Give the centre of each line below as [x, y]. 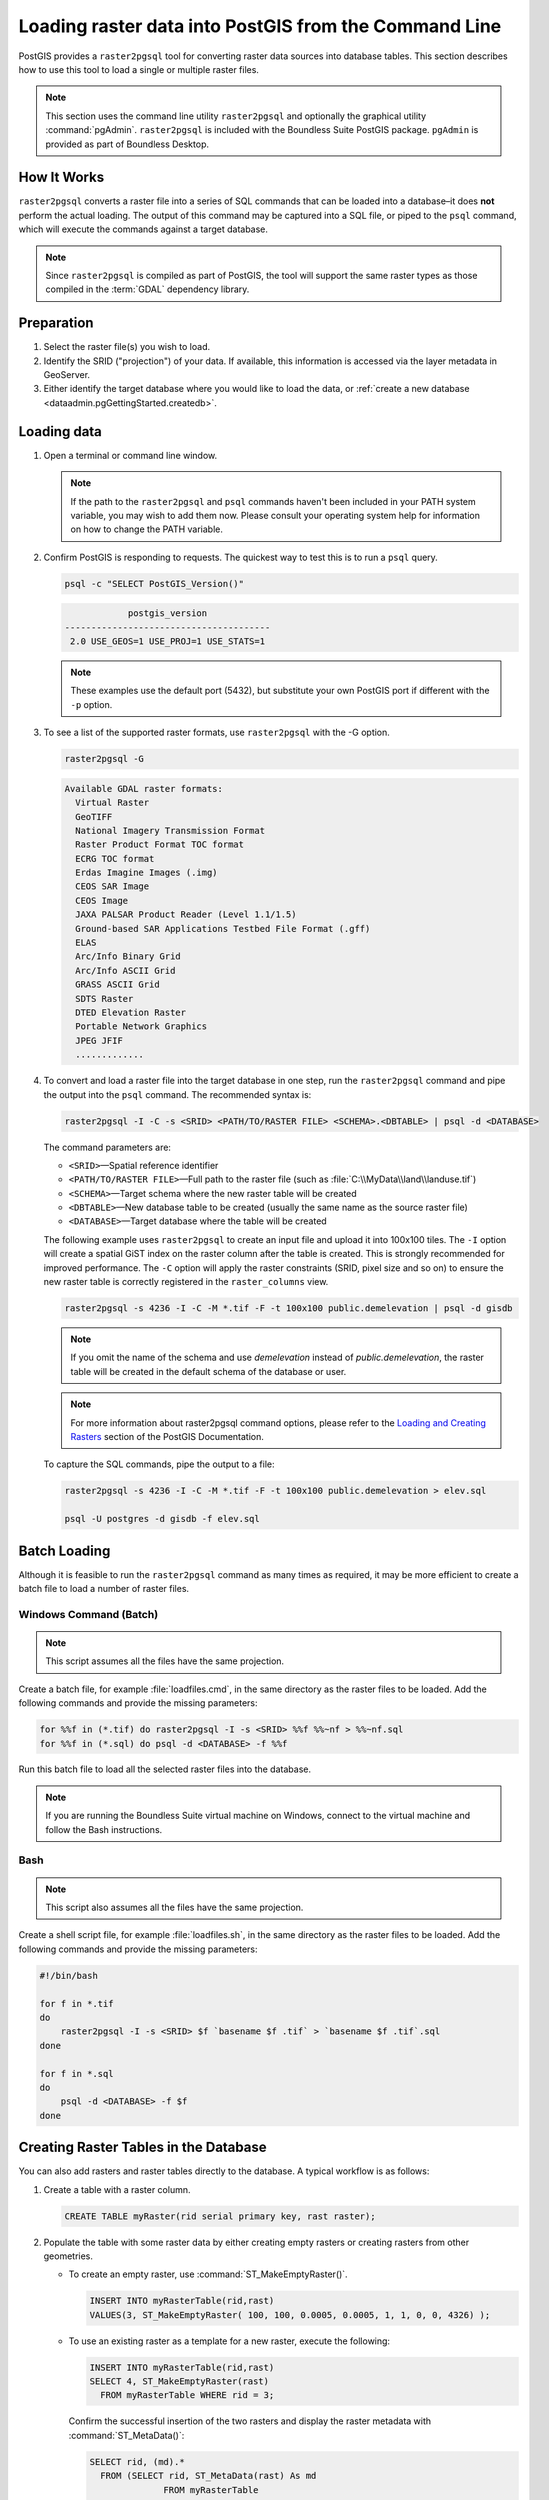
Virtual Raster [112, 803]
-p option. [91, 704]
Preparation [56, 323]
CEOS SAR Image [112, 886]
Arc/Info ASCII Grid [125, 970]
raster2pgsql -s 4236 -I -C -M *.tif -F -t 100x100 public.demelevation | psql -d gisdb [289, 1308]
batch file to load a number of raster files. [104, 1588]
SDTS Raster [104, 998]
